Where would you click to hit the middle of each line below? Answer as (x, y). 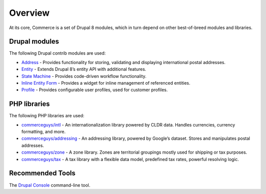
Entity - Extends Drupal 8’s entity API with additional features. (84, 69)
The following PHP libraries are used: (47, 116)
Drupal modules (34, 42)
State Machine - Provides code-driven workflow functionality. (84, 76)
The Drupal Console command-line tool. (50, 185)
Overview (29, 13)
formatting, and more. (44, 132)
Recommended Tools (42, 173)
